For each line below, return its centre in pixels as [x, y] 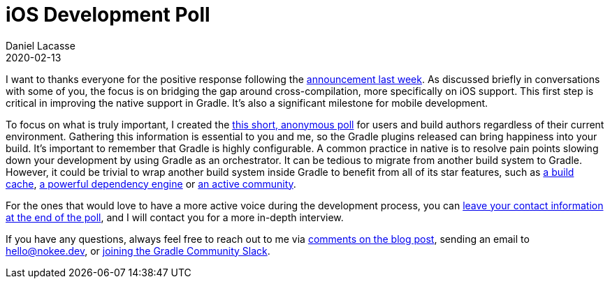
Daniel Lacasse [41, 45]
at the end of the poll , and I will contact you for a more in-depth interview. [175, 217]
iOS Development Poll [108, 15]
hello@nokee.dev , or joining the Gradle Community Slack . [138, 251]
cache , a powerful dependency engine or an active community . [151, 184]
